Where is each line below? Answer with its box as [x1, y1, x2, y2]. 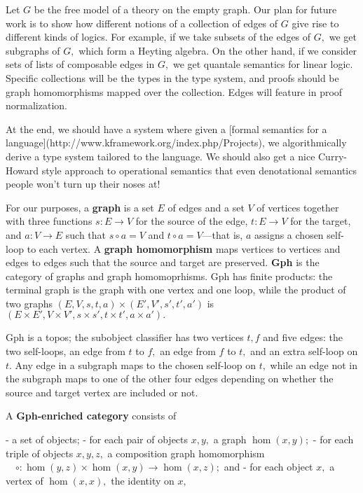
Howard [6, 162, 39, 177]
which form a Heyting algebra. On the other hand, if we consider [78, 43, 357, 57]
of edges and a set [167, 200, 245, 214]
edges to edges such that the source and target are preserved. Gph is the [6, 255, 320, 270]
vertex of [6, 473, 43, 487]
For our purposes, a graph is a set [6, 200, 154, 214]
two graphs [6, 296, 53, 310]
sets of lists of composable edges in [6, 57, 155, 71]
